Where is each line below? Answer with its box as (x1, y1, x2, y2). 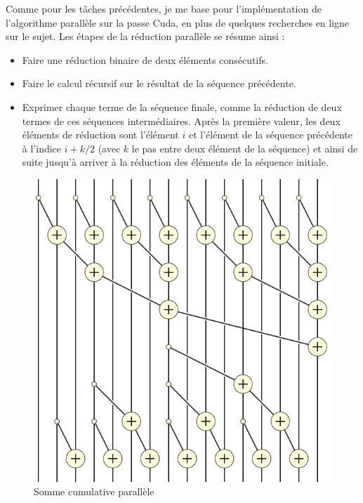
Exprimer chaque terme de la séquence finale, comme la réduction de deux (22, 99, 342, 114)
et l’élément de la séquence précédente (188, 127, 352, 142)
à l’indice (22, 141, 62, 155)
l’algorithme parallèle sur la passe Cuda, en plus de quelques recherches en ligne (6, 15, 350, 30)
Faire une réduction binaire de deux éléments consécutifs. (22, 52, 268, 67)
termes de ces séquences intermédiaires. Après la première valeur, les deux (22, 113, 341, 128)
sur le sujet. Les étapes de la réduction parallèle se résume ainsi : (6, 29, 285, 44)
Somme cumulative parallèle (34, 484, 154, 499)
